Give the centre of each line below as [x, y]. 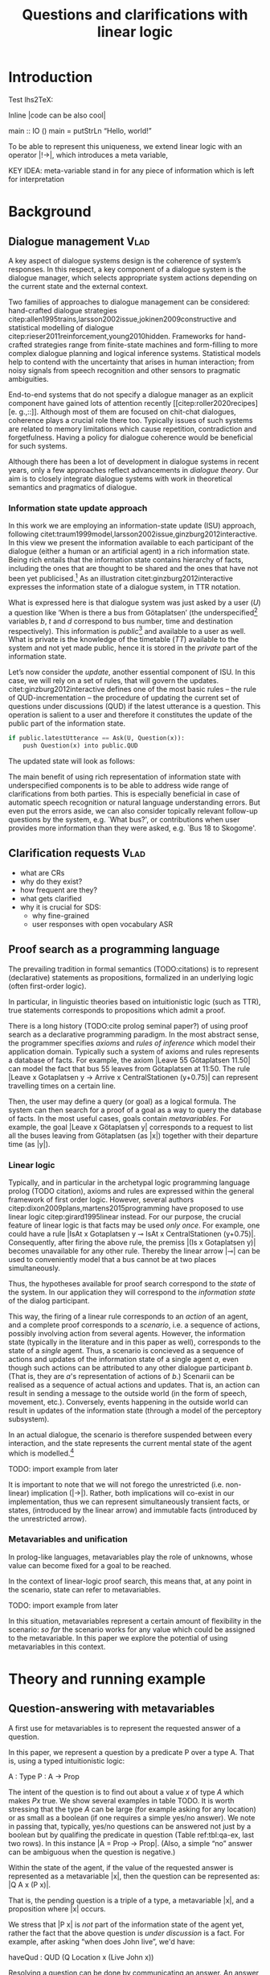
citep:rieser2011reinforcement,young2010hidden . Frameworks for [117, 336]
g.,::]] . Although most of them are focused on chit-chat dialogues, [128, 412]
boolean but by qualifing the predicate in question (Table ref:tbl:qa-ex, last [131, 1835]
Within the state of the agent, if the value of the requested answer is [121, 1867]
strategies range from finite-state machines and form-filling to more [146, 345]
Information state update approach [78, 507]
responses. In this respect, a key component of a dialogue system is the [127, 269]
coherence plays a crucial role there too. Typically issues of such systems [131, 420]
